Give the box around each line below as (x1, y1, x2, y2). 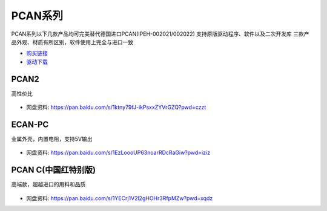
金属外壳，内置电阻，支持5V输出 (11, 135, 93, 142)
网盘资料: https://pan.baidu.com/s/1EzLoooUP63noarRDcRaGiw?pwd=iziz (26, 149, 211, 157)
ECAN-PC (11, 119, 49, 129)
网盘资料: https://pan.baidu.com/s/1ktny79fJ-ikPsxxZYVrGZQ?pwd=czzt (26, 103, 206, 111)
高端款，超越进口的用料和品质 (11, 181, 86, 188)
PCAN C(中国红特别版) (11, 165, 96, 175)
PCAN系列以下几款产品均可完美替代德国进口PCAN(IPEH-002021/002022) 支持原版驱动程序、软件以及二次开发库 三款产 (11, 30, 309, 37)
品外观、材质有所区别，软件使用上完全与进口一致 (11, 38, 133, 45)
